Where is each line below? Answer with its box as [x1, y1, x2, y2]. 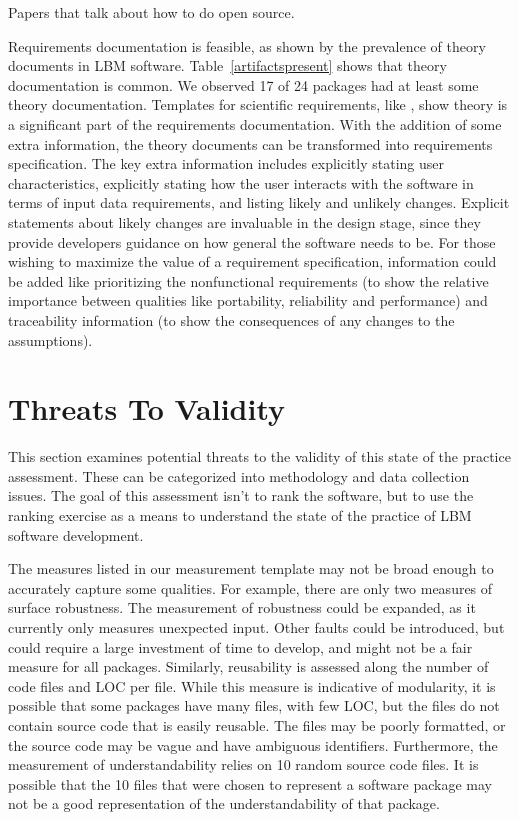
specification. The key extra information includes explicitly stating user [8, 153, 445, 174]
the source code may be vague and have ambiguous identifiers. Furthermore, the [8, 734, 498, 755]
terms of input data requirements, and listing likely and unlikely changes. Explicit [8, 192, 510, 213]
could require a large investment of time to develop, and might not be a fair [8, 636, 473, 657]
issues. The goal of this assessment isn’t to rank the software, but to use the [8, 485, 474, 506]
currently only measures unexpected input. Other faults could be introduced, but [8, 616, 505, 637]
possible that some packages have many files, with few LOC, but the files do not [8, 695, 500, 716]
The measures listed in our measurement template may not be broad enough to [8, 558, 494, 579]
